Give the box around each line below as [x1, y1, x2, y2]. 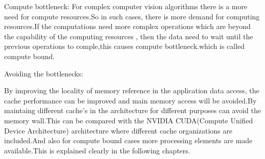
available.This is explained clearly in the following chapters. [4, 145, 190, 155]
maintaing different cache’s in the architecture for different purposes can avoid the [4, 105, 261, 116]
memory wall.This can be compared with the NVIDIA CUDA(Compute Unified [4, 115, 253, 125]
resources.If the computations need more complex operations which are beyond [4, 21, 251, 32]
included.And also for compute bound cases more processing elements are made [4, 135, 253, 146]
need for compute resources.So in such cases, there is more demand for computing [4, 11, 260, 21]
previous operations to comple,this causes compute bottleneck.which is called [4, 41, 245, 51]
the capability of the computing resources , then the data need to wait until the [4, 31, 253, 41]
